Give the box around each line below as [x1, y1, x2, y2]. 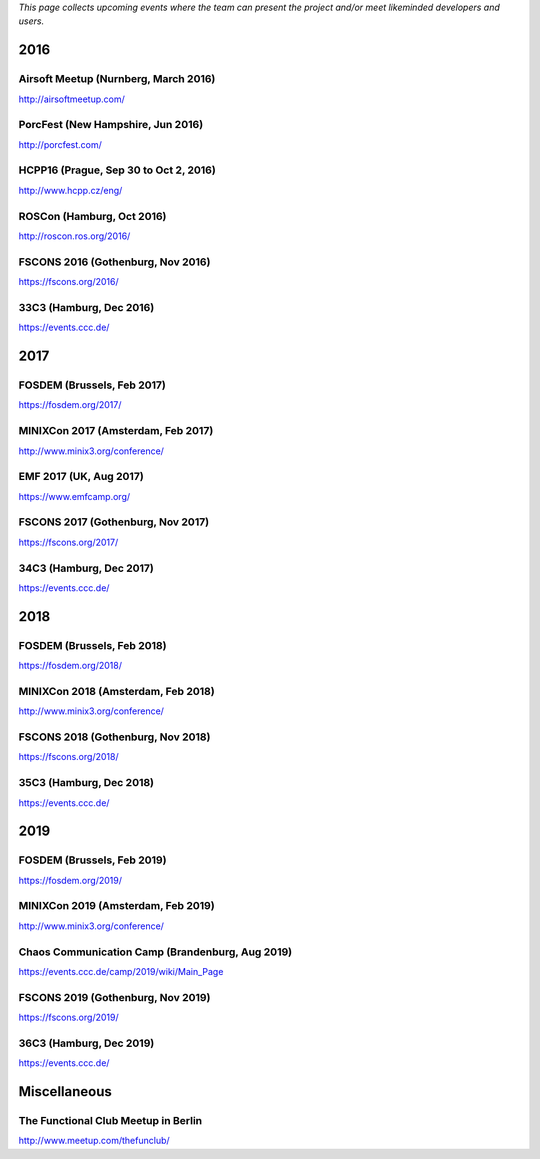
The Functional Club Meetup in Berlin [18, 1114, 203, 1128]
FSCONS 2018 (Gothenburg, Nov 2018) [18, 730, 211, 744]
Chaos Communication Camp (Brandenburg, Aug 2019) [18, 945, 293, 959]
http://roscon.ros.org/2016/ [18, 230, 131, 242]
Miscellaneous [18, 1083, 112, 1100]
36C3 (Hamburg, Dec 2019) [18, 1036, 155, 1050]
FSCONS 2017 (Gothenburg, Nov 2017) [18, 515, 210, 529]
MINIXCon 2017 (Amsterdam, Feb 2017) [18, 424, 214, 438]
